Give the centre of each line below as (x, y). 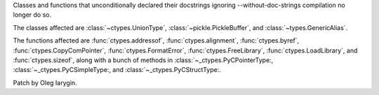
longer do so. (32, 15)
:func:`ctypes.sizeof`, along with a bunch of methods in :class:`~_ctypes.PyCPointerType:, (143, 60)
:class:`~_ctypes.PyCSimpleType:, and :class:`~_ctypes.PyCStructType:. (117, 70)
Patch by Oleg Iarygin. (45, 82)
